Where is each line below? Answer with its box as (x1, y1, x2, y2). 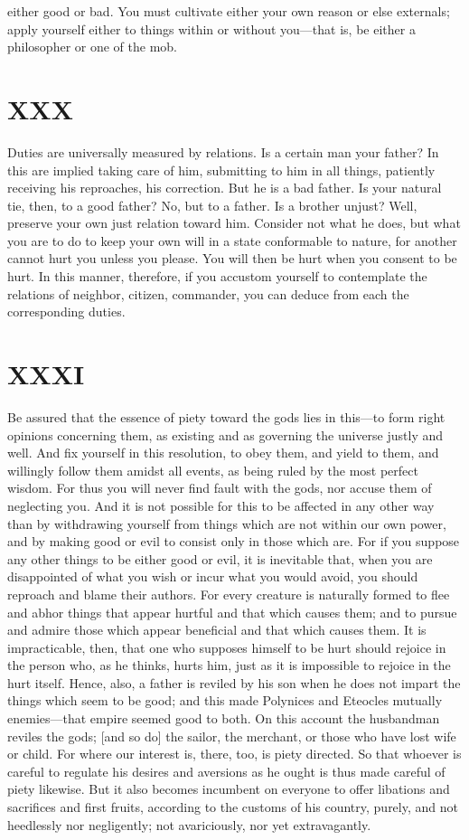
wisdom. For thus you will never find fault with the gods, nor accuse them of (7, 478, 432, 497)
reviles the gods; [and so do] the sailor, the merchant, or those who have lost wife (7, 726, 456, 745)
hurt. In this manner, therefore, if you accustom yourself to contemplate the (7, 267, 427, 286)
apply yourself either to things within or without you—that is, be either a (7, 19, 416, 38)
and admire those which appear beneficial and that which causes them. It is (7, 620, 427, 639)
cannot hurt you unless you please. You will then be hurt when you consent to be (7, 249, 457, 268)
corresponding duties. (7, 302, 126, 321)
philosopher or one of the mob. (7, 37, 178, 56)
